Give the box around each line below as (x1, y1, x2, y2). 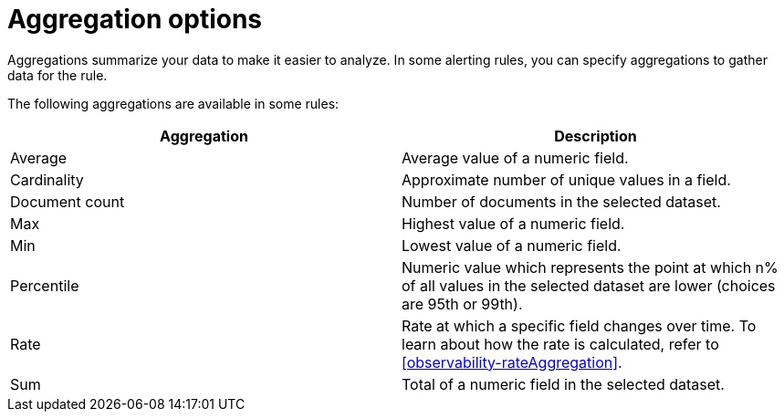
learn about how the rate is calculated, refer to (402, 334, 719, 353)
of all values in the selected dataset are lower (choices (402, 276, 776, 295)
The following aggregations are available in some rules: (7, 95, 340, 111)
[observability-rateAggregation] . (402, 352, 622, 372)
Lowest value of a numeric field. (402, 236, 622, 255)
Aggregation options (7, 4, 263, 35)
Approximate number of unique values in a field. (402, 170, 731, 189)
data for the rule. (7, 67, 108, 83)
